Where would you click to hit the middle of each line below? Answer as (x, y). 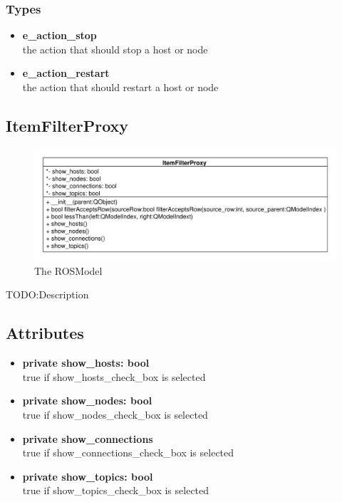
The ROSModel (68, 270)
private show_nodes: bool (87, 401)
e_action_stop (59, 35)
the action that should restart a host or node (120, 87)
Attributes (45, 333)
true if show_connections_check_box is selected (128, 453)
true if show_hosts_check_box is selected (114, 376)
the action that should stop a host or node (115, 49)
